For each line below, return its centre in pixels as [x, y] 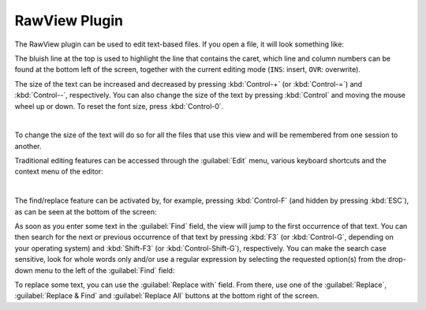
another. [28, 146]
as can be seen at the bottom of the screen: [86, 211]
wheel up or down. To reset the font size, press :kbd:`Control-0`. [119, 106]
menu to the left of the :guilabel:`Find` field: [105, 270]
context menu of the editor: [59, 172]
